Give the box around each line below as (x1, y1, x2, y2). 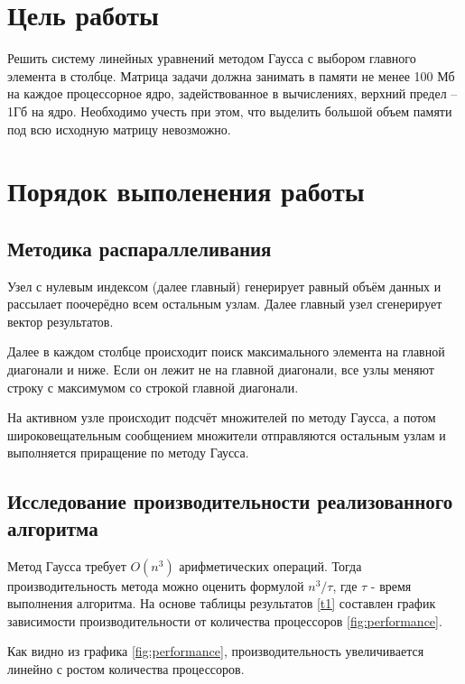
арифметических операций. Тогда (179, 556, 362, 575)
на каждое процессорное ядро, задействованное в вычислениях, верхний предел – (7, 84, 458, 103)
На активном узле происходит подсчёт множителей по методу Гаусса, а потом (7, 408, 436, 427)
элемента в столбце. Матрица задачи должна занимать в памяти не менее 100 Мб (7, 66, 455, 85)
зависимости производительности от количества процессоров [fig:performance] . (7, 611, 442, 630)
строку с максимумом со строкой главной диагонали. (7, 377, 299, 396)
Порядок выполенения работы (7, 172, 365, 209)
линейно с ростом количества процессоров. (7, 659, 245, 678)
